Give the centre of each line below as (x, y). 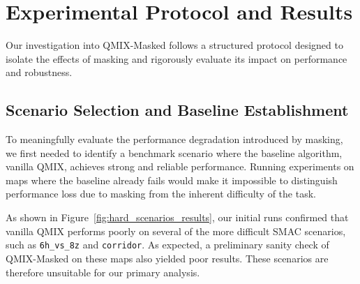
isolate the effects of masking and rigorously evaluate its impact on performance (177, 58)
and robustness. (39, 72)
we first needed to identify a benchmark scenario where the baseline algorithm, (174, 152)
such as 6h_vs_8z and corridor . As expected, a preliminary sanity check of (167, 245)
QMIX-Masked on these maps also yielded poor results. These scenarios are (167, 258)
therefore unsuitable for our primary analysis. (103, 272)
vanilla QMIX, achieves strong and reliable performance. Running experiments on (180, 166)
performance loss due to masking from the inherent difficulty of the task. (161, 194)
